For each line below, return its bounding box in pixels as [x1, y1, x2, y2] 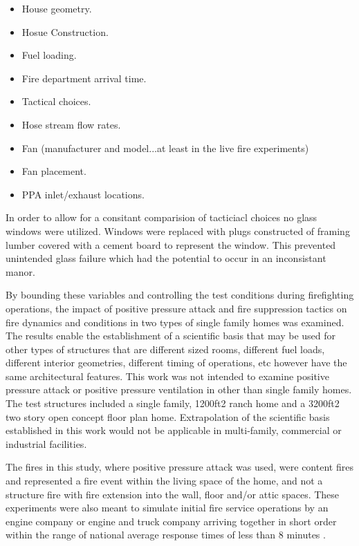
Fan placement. [21, 164, 86, 178]
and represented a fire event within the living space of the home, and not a [6, 473, 323, 488]
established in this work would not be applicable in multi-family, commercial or [6, 423, 342, 437]
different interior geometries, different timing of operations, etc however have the [6, 355, 347, 370]
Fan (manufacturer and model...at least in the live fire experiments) [21, 140, 309, 155]
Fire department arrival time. [21, 70, 147, 85]
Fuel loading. [21, 48, 77, 62]
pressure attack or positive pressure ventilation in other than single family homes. [6, 382, 352, 397]
